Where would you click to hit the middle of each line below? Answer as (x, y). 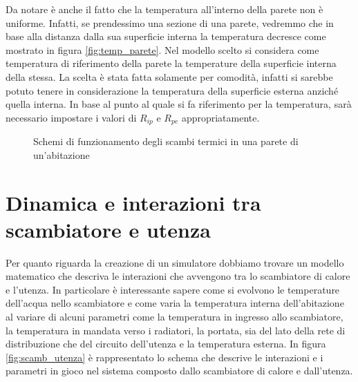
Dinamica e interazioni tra (133, 202)
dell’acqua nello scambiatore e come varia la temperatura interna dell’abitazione (175, 303)
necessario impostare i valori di (71, 117)
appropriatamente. (220, 117)
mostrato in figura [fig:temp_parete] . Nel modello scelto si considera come (162, 49)
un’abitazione (62, 154)
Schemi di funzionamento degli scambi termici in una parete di (166, 141)
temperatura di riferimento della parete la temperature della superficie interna (171, 63)
